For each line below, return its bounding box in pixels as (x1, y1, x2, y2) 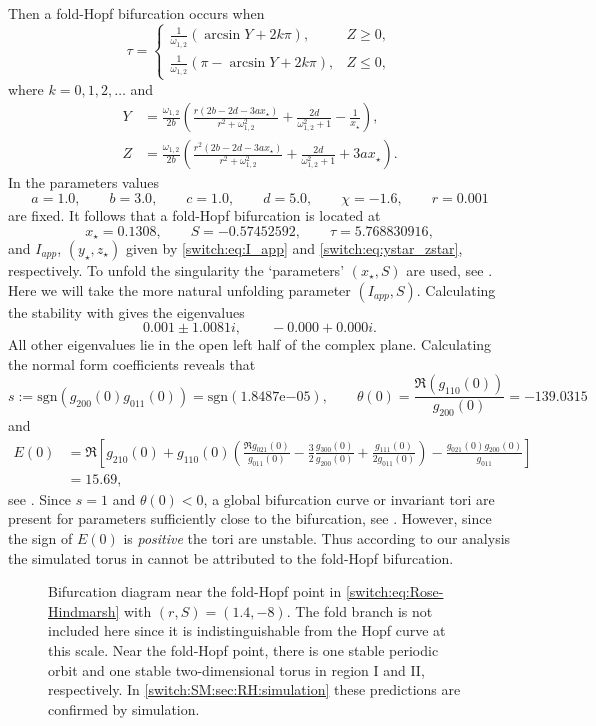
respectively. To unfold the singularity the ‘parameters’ (8, 259, 345, 280)
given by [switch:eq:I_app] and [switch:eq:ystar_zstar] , (125, 237, 463, 258)
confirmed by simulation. (48, 698, 200, 719)
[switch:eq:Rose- (345, 581, 444, 602)
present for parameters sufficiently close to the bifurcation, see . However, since (8, 508, 492, 529)
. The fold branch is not (286, 600, 433, 621)
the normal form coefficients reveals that (8, 353, 256, 374)
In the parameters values (8, 172, 160, 193)
